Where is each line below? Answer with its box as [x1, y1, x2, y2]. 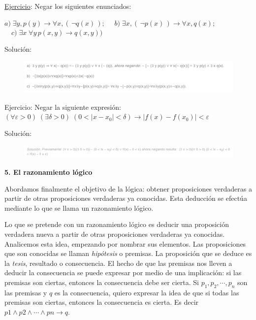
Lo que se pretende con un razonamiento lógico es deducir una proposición [4, 219, 229, 229]
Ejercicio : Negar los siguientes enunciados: [4, 1, 131, 11]
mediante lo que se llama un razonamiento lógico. [4, 202, 154, 213]
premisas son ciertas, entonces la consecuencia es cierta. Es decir [4, 297, 199, 307]
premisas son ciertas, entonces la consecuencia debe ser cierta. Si [4, 277, 199, 288]
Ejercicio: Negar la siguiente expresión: [4, 101, 121, 112]
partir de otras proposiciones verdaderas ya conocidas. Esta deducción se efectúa [4, 193, 247, 203]
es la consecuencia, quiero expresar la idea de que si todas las [54, 287, 239, 297]
